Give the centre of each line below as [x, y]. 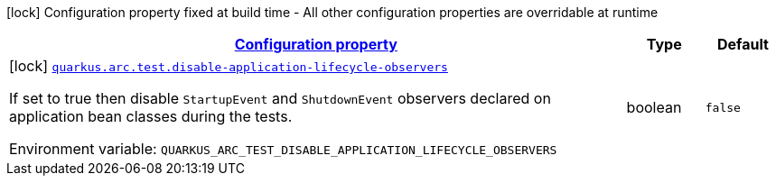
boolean [654, 107]
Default [743, 44]
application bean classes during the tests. [151, 116]
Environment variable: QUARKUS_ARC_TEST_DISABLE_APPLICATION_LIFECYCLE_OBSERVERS [283, 149]
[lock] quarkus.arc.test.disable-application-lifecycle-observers [229, 66]
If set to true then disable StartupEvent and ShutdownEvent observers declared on [280, 98]
